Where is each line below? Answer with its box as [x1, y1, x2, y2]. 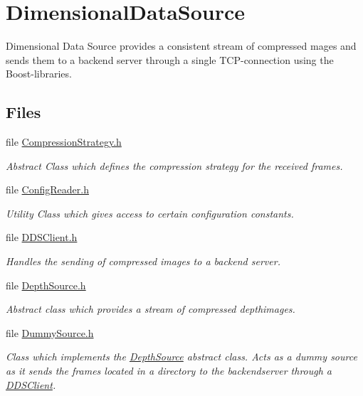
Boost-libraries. [6, 66, 72, 81]
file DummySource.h [6, 325, 94, 340]
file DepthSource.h [6, 277, 86, 292]
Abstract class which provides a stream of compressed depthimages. [6, 301, 295, 316]
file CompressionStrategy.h [6, 134, 122, 149]
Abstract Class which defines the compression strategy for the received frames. [6, 158, 343, 173]
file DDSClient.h [6, 230, 78, 245]
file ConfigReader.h [6, 182, 89, 197]
